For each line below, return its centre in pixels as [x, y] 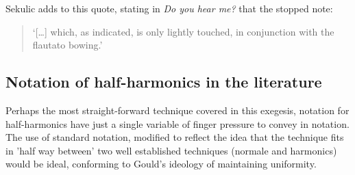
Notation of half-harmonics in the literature [164, 82]
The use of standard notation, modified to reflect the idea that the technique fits [175, 137]
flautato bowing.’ [68, 45]
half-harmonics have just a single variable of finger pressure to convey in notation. [177, 123]
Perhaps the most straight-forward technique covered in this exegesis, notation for [177, 110]
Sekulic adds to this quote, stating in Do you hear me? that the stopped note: [169, 8]
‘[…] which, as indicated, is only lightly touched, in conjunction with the [183, 31]
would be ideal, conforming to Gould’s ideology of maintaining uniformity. [161, 164]
